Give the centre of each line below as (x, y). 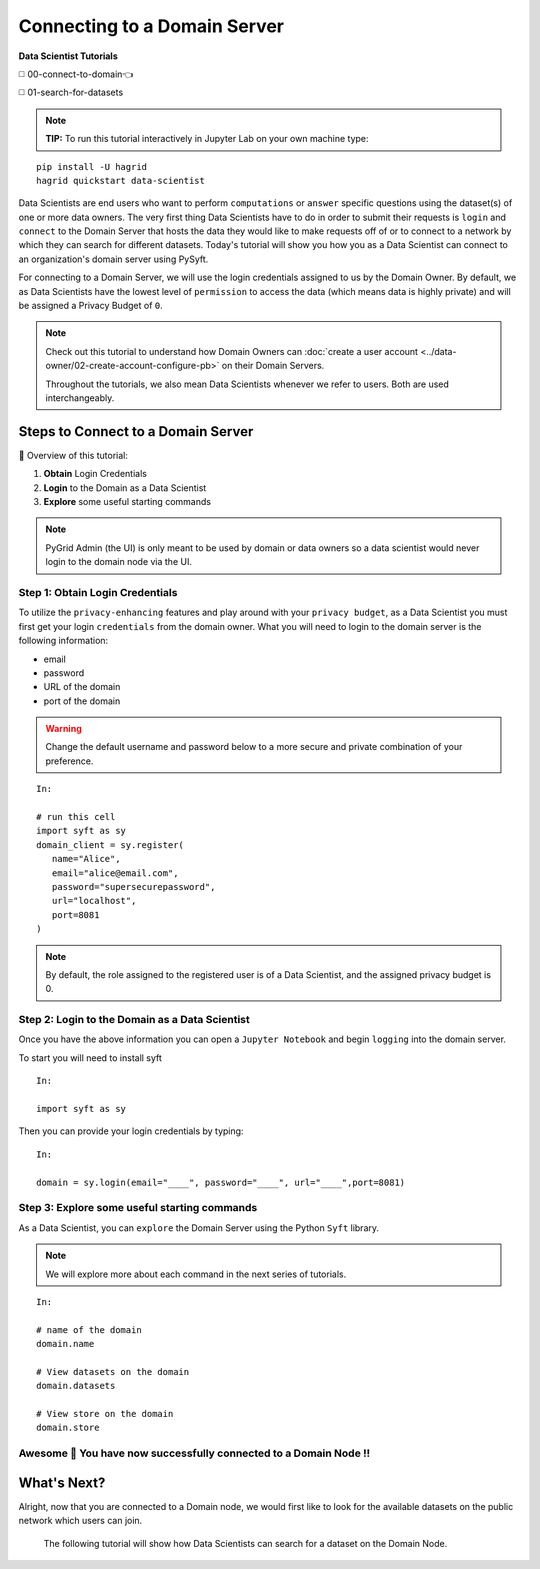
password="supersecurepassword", (133, 886)
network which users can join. (80, 1521)
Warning (63, 729)
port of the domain (82, 701)
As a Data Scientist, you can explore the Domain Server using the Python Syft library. (199, 1227)
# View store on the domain (105, 1414)
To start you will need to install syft (90, 1057)
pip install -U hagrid (92, 166)
